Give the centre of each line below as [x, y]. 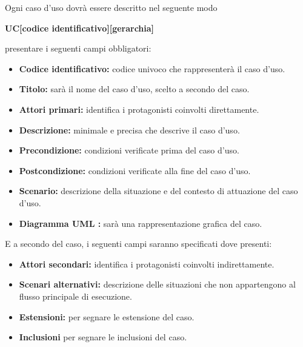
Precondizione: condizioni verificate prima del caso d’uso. [129, 150]
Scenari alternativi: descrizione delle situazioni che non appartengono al [157, 284]
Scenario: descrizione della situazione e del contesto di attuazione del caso [158, 191]
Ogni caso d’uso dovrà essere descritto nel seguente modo [111, 7]
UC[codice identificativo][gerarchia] [80, 28]
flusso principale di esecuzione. [75, 296]
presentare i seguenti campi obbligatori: [78, 48]
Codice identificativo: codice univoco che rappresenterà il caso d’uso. [152, 68]
